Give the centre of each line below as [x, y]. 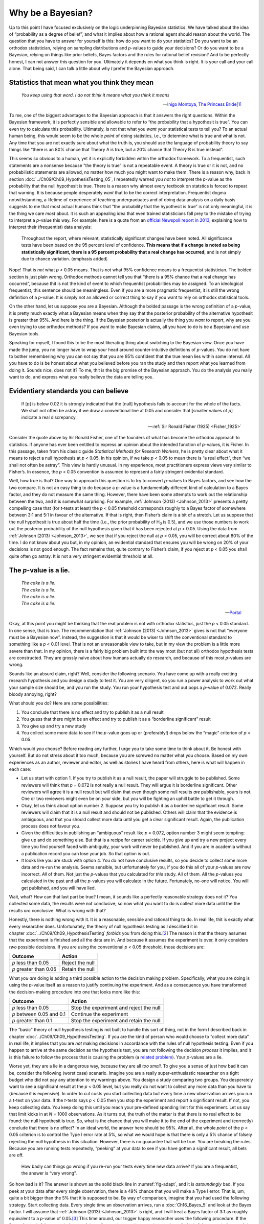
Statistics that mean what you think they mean [81, 82]
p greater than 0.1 [32, 1021]
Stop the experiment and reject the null [116, 1008]
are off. [16, 1155]
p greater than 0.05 [34, 969]
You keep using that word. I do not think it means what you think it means [95, 95]
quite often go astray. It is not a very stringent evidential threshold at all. [81, 556]
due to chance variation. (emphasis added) [65, 259]
